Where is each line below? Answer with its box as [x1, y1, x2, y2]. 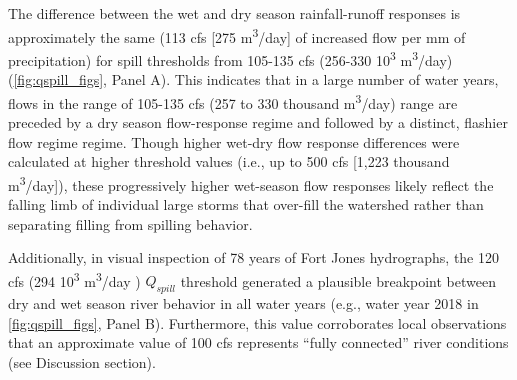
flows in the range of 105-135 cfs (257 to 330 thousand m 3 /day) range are [8, 89, 458, 113]
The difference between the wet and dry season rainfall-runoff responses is [8, 3, 461, 23]
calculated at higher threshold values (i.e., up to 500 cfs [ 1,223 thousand [8, 151, 450, 172]
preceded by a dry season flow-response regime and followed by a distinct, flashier [8, 111, 508, 132]
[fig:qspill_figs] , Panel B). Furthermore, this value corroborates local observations [8, 312, 507, 333]
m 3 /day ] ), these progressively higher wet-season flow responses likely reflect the [8, 171, 494, 195]
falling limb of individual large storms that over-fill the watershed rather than [8, 193, 484, 214]
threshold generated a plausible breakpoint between [180, 270, 496, 291]
